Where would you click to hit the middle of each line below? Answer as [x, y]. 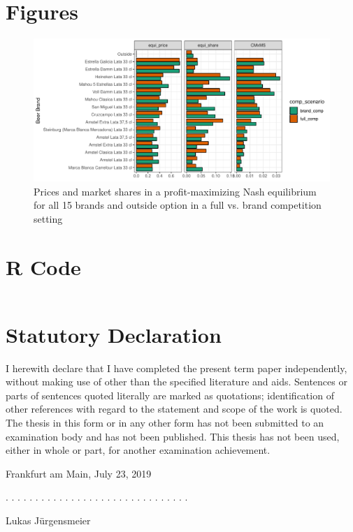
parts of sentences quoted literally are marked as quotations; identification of [170, 395]
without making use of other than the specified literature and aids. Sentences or [176, 382]
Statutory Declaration [114, 334]
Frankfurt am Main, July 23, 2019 [79, 473]
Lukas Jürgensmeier [48, 520]
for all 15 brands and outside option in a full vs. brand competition [178, 205]
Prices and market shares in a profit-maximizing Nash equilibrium [175, 191]
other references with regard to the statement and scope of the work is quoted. [174, 409]
